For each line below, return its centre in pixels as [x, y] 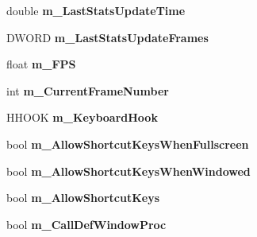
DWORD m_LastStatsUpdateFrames [107, 37]
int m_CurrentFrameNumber [88, 90]
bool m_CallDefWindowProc [86, 224]
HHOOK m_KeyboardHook [82, 117]
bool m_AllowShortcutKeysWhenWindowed [128, 171]
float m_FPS [41, 64]
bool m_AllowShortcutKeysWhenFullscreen [128, 144]
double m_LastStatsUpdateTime [96, 10]
